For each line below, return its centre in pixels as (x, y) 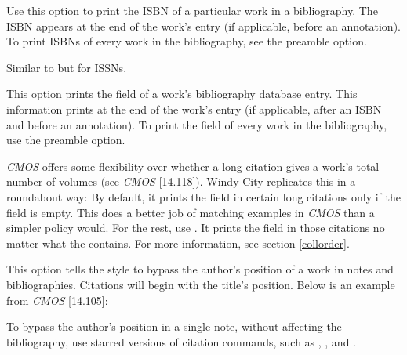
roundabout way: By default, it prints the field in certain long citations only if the (203, 196)
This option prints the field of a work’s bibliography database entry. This (182, 94)
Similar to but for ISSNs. (67, 67)
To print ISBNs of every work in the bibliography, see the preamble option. (187, 41)
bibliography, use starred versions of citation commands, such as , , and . (181, 341)
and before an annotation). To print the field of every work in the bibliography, (197, 124)
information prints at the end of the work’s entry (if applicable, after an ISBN (194, 109)
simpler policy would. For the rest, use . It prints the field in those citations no (196, 228)
